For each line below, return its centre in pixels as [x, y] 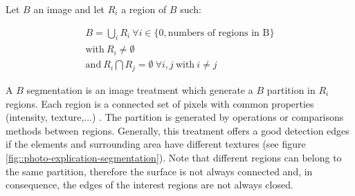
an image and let [69, 9]
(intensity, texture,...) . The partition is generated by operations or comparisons [175, 117]
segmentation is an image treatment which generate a [140, 89]
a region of [144, 9]
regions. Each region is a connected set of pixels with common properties [160, 103]
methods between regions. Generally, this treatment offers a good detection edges [177, 130]
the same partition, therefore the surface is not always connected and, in [159, 171]
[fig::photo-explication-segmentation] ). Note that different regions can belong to [174, 157]
